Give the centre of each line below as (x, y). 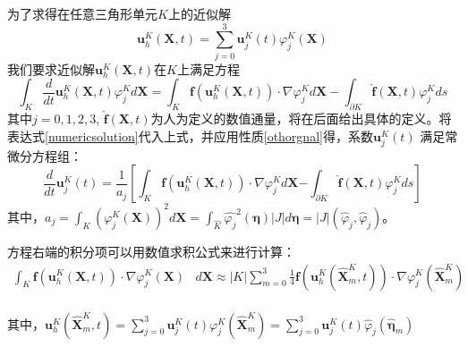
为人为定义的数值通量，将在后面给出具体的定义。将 (301, 118)
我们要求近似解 (51, 68)
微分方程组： (45, 155)
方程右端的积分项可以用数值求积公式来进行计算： (151, 251)
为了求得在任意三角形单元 (82, 13)
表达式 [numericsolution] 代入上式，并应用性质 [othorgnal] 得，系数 (190, 135)
